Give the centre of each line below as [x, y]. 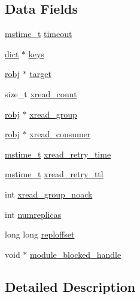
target [40, 74]
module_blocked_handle [76, 254]
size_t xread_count [41, 93]
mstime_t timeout [39, 34]
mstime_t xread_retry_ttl [54, 174]
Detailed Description [70, 286]
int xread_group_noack [49, 194]
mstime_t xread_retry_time [58, 154]
